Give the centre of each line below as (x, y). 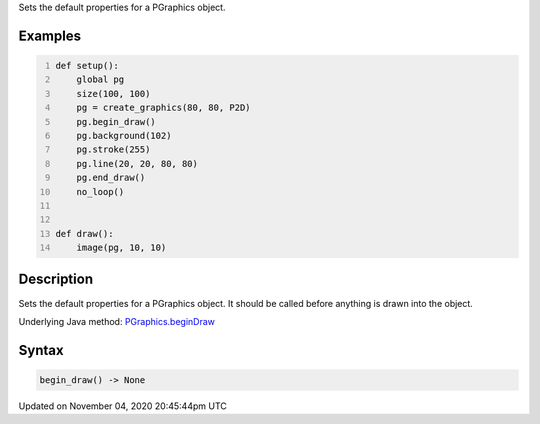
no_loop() (100, 191)
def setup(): (87, 65)
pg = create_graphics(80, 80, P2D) (163, 108)
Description (56, 279)
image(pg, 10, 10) (121, 248)
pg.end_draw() (111, 178)
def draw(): (84, 233)
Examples (50, 35)
